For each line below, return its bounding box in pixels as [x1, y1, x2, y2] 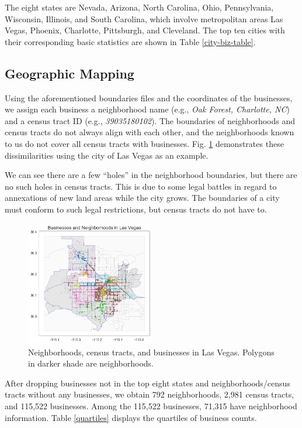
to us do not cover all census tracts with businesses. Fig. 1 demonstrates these [5, 137, 284, 149]
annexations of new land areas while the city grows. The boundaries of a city [5, 191, 280, 204]
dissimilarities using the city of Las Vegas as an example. [5, 149, 209, 161]
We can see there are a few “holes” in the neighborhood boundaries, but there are [5, 169, 297, 181]
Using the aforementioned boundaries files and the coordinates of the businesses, [5, 91, 293, 104]
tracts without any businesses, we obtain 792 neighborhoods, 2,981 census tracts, [5, 388, 294, 400]
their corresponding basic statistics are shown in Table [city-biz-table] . [5, 35, 256, 47]
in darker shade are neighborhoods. [28, 357, 154, 369]
